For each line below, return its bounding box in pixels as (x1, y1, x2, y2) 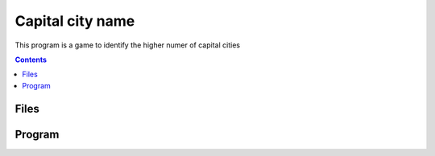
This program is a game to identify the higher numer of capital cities (14, 40, 241, 50)
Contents (14, 55, 48, 64)
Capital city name (14, 12, 135, 30)
